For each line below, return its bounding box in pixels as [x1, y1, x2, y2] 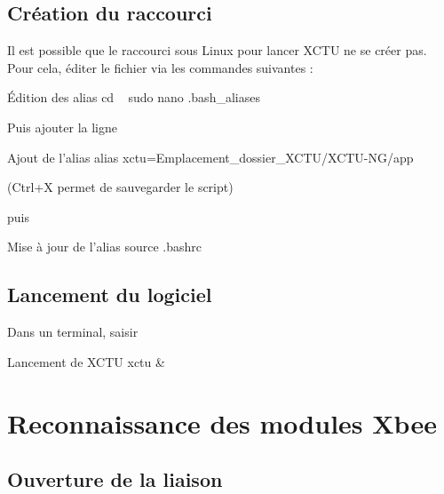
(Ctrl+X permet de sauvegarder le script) [7, 178, 234, 196]
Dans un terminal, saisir [7, 323, 139, 341]
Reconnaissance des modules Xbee [7, 404, 437, 441]
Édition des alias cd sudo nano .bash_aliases [7, 88, 260, 107]
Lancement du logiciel [7, 281, 212, 308]
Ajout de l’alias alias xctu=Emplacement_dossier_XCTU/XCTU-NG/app [7, 147, 414, 166]
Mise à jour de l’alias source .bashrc [7, 237, 202, 256]
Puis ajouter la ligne [7, 117, 117, 136]
